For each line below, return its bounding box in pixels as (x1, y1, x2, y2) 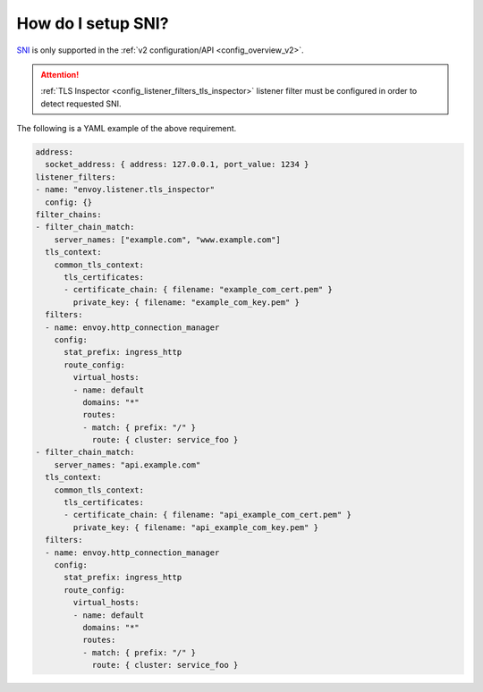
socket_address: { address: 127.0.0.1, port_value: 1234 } (45, 159, 309, 170)
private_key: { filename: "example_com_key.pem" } (72, 297, 300, 308)
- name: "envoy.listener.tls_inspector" (35, 184, 215, 195)
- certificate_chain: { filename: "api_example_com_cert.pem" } (64, 510, 352, 520)
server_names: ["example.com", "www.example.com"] (54, 234, 281, 245)
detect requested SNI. (40, 98, 122, 109)
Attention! (40, 69, 80, 80)
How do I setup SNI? (16, 13, 169, 33)
